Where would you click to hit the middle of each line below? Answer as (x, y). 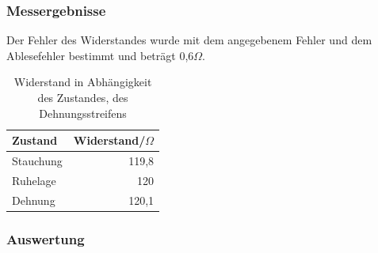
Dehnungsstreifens (83, 113)
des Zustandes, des (83, 97)
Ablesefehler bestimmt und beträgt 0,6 (100, 55)
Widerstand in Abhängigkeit (83, 82)
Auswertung (46, 238)
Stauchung (37, 161)
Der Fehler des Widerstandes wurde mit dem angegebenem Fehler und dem (189, 40)
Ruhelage (34, 180)
